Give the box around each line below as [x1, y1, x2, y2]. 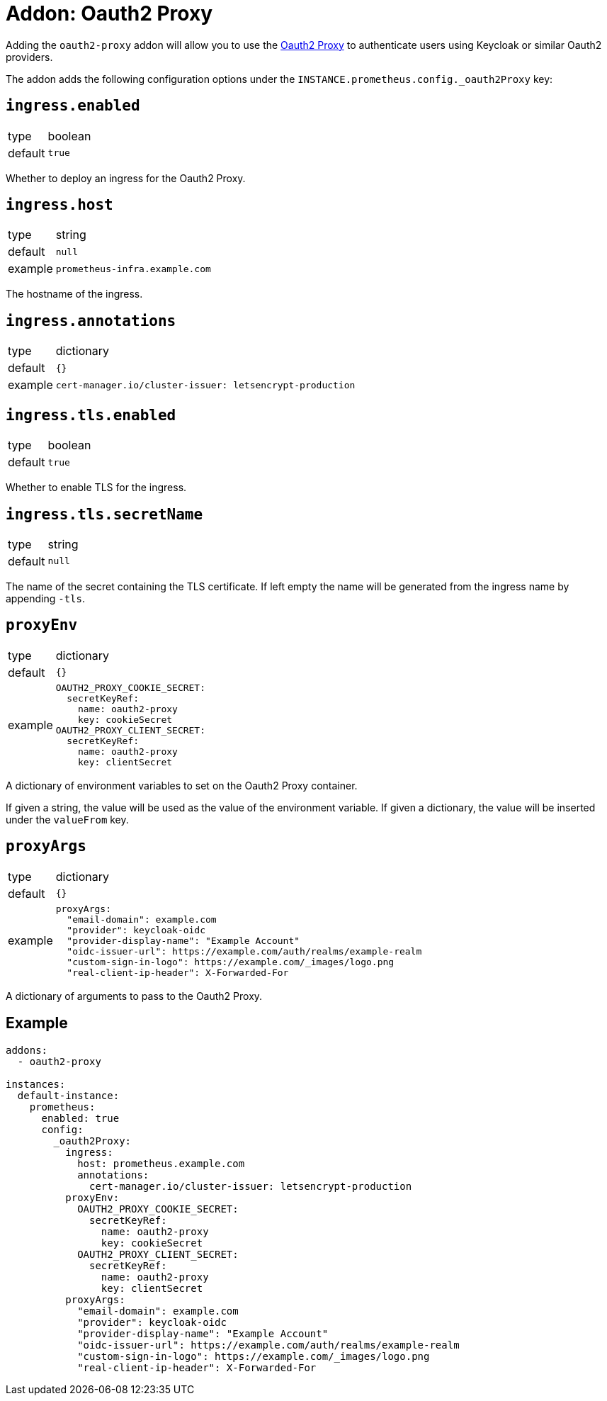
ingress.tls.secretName [6, 505, 203, 523]
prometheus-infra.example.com [55, 263, 211, 274]
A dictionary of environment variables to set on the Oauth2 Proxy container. [6, 779, 358, 792]
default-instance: [17, 1089, 120, 1101]
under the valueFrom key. [6, 813, 129, 826]
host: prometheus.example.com [77, 1157, 245, 1169]
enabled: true [41, 1112, 120, 1124]
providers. [6, 50, 53, 63]
